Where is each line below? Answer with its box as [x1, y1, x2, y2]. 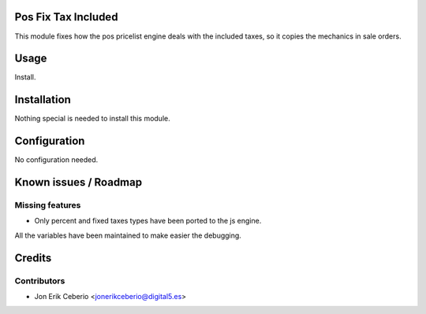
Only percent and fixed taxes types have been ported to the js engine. [34, 216, 262, 226]
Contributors [14, 275, 65, 286]
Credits [14, 251, 52, 264]
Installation [14, 93, 71, 106]
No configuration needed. [14, 155, 99, 164]
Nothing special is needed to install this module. [14, 114, 170, 124]
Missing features [14, 200, 81, 211]
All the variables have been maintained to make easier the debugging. [14, 231, 242, 240]
